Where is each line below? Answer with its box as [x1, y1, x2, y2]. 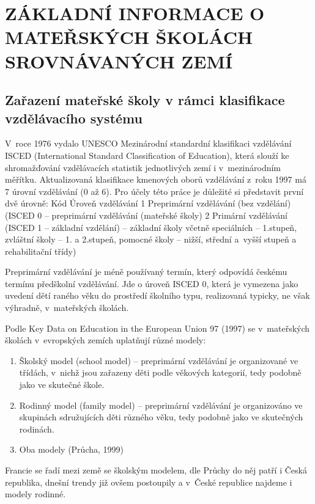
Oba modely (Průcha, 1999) [19, 443, 124, 456]
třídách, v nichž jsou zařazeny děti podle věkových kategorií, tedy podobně [19, 366, 302, 379]
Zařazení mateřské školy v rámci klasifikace [5, 90, 285, 109]
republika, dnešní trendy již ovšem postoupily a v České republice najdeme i [5, 475, 292, 488]
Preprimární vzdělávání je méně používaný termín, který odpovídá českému [5, 265, 287, 278]
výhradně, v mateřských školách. [5, 301, 129, 314]
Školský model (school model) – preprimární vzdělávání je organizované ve [19, 354, 298, 367]
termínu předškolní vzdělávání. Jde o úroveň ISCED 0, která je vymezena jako [5, 277, 298, 290]
